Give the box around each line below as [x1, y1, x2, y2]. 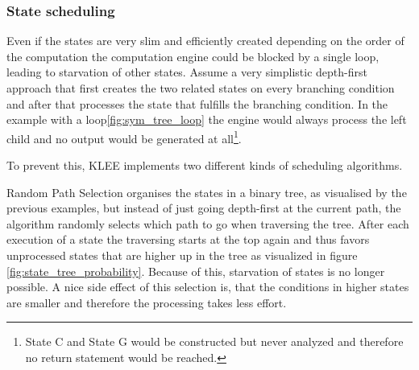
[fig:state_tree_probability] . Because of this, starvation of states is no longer [6, 262, 385, 279]
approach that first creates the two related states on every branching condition [6, 80, 395, 96]
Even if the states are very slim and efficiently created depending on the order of [6, 32, 404, 49]
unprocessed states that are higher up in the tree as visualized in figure [6, 247, 358, 263]
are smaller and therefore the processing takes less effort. [6, 294, 287, 310]
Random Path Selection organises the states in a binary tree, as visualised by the [6, 183, 407, 200]
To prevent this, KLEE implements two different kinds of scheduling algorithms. [6, 157, 403, 174]
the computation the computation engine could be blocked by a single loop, [6, 47, 380, 64]
